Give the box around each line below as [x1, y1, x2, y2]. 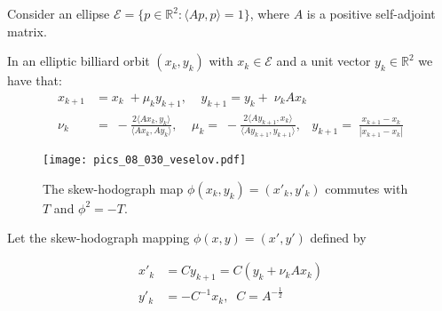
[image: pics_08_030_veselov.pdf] [43, 154, 247, 167]
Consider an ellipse [7, 4, 110, 22]
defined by [310, 228, 367, 247]
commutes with [325, 179, 408, 197]
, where [249, 4, 289, 22]
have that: [7, 71, 62, 90]
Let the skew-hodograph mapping [7, 228, 190, 247]
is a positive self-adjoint [306, 4, 436, 22]
